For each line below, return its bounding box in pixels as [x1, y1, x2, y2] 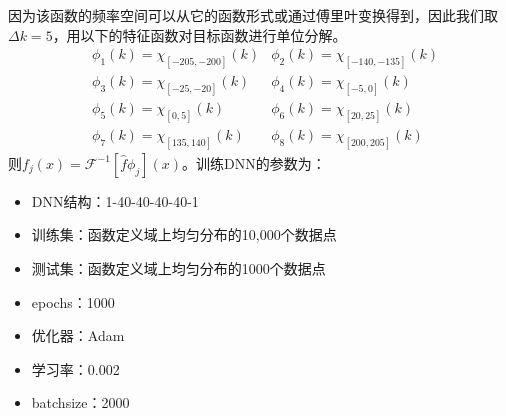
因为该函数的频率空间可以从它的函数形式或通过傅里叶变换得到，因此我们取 [8, 5, 498, 25]
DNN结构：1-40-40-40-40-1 [31, 190, 199, 211]
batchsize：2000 [31, 392, 130, 413]
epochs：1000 [31, 291, 115, 312]
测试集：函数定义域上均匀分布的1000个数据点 [31, 257, 326, 278]
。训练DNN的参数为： [182, 152, 326, 173]
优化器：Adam [31, 325, 125, 346]
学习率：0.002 [31, 358, 120, 379]
